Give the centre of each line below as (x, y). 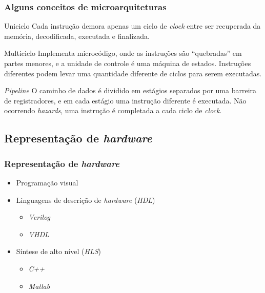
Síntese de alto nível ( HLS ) (58, 251)
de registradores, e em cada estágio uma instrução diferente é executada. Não (125, 100)
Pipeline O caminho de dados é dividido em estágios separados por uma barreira (130, 90)
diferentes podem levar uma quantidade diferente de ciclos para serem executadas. (133, 73)
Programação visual (47, 182)
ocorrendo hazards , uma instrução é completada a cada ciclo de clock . (113, 110)
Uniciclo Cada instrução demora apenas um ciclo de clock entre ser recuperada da (132, 26)
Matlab (39, 286)
